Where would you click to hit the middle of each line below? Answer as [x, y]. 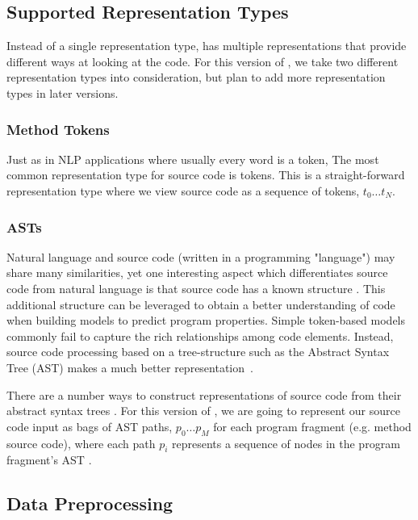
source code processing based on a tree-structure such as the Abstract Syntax [198, 352]
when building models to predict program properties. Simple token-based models [206, 320]
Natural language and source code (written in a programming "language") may [201, 256]
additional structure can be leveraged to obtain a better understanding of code [201, 304]
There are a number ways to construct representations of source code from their [204, 394]
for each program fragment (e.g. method [312, 426]
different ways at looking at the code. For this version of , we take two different [203, 61]
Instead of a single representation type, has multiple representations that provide [207, 46]
